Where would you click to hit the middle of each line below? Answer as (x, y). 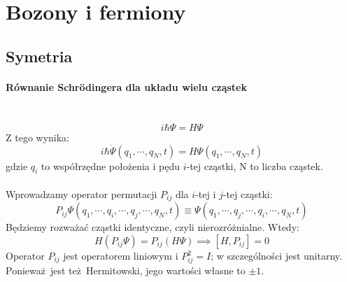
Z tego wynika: (37, 137)
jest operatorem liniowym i (121, 256)
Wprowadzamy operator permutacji (82, 193)
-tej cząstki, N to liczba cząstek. (255, 165)
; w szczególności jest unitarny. (276, 256)
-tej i (206, 193)
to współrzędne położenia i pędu (111, 165)
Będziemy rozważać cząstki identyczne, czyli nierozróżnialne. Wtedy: (153, 227)
